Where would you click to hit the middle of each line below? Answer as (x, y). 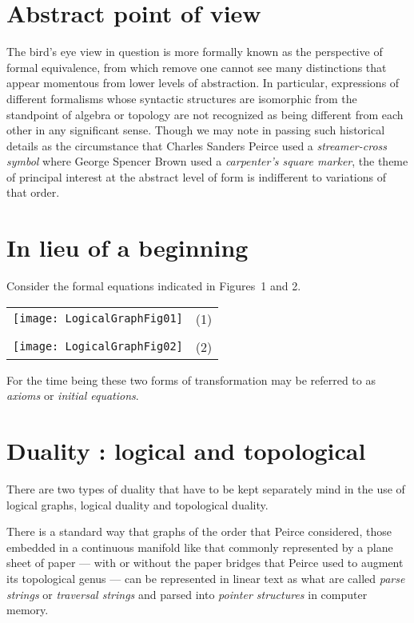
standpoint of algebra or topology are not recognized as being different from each (205, 114)
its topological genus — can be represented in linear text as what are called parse (206, 579)
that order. (33, 192)
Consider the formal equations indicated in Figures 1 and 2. (154, 286)
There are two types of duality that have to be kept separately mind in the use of (206, 489)
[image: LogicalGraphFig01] (98, 319)
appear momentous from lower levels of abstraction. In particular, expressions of (203, 83)
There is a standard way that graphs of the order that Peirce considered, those (199, 531)
